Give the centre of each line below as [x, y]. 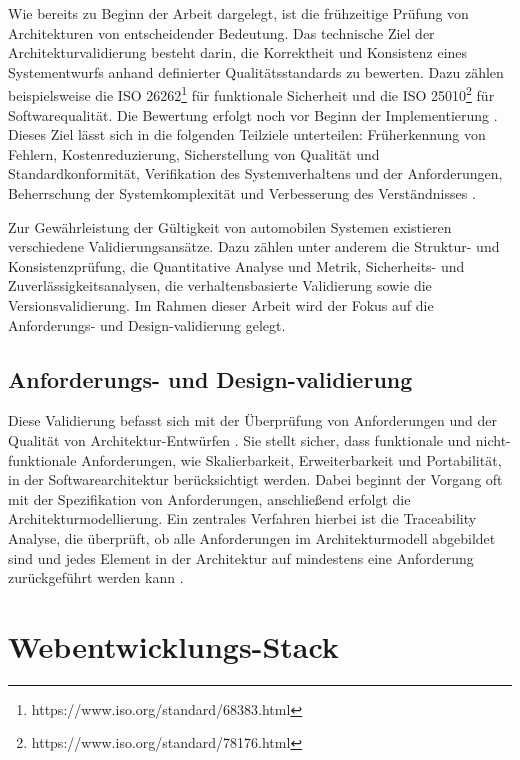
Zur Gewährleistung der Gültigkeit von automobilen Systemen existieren [230, 226]
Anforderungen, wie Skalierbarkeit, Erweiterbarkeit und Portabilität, [291, 459]
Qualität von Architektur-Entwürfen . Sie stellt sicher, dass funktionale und [240, 439]
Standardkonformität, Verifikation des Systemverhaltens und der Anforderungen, [255, 173]
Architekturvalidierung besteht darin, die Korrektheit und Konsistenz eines [238, 52]
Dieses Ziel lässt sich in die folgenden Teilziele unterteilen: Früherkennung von [247, 134]
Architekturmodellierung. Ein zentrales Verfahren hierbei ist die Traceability [242, 518]
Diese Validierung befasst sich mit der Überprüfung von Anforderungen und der [252, 420]
